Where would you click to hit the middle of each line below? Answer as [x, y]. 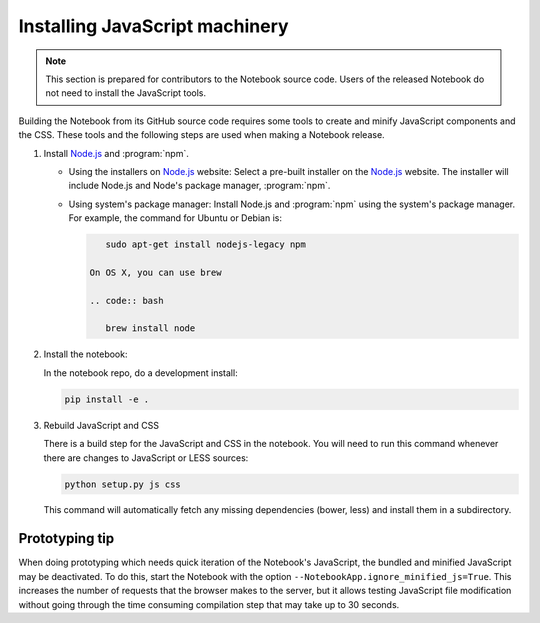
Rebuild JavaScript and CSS [101, 425]
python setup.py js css [123, 484]
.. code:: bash [126, 300]
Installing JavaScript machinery [153, 26]
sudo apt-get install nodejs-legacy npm [206, 244]
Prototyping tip [66, 538]
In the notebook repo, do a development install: [141, 372]
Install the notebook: [85, 354]
